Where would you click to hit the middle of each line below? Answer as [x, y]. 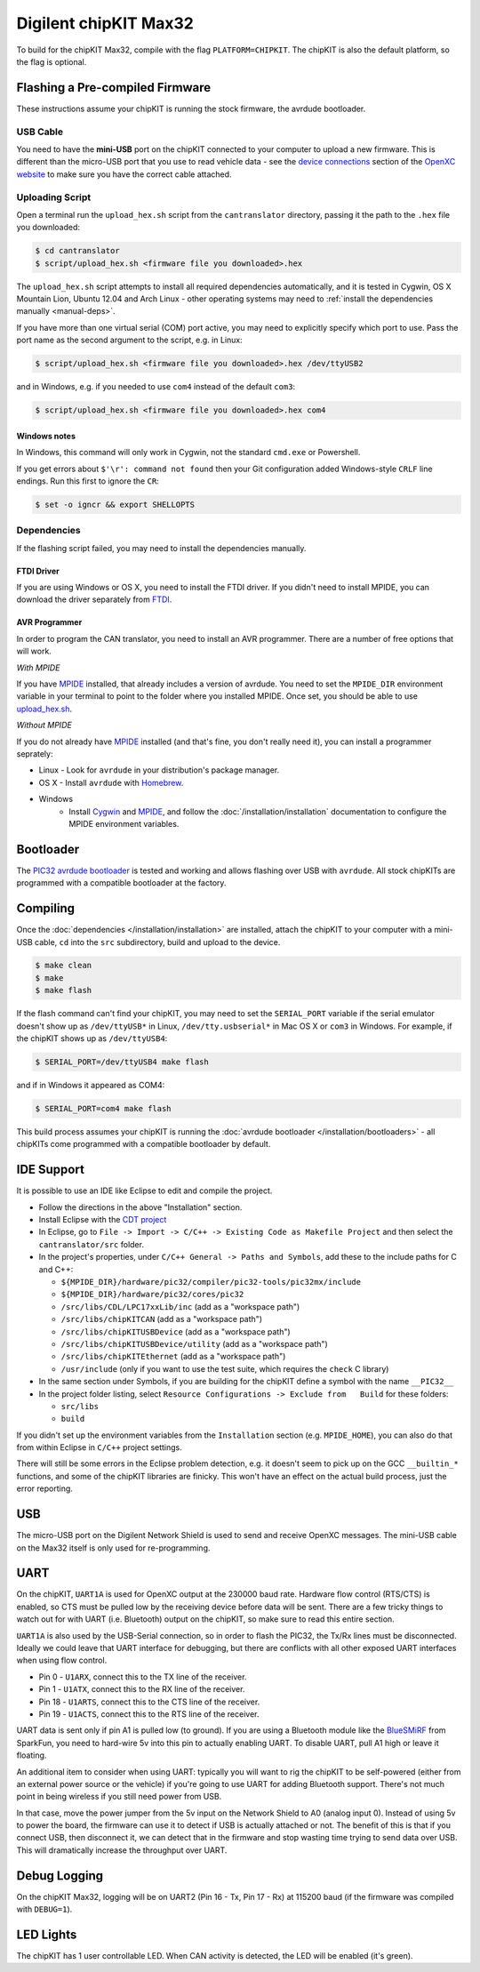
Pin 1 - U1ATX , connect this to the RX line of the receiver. [142, 1689]
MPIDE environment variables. [124, 823]
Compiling [46, 908]
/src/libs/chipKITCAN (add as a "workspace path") [161, 1319]
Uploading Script [54, 197]
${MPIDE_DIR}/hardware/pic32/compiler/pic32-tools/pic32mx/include [211, 1282]
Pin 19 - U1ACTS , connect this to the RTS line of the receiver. [149, 1714]
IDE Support [50, 1170]
